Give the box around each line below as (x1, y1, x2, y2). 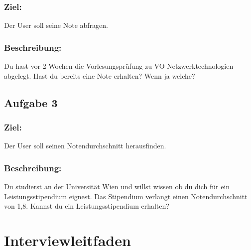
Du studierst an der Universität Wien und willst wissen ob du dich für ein (4, 181, 230, 192)
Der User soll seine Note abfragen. (4, 20, 108, 30)
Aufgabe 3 (4, 95, 58, 110)
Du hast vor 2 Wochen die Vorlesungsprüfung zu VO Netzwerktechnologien (4, 61, 234, 71)
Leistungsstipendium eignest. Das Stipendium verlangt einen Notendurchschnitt (4, 191, 248, 201)
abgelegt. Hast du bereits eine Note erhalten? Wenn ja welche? (4, 70, 195, 81)
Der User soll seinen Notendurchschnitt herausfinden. (4, 140, 166, 151)
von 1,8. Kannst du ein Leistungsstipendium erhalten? (4, 201, 169, 211)
